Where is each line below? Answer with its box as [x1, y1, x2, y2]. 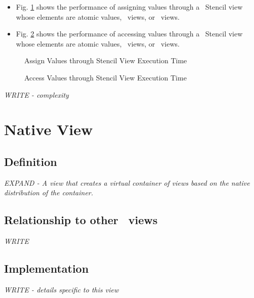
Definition [4, 153, 57, 169]
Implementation [4, 261, 89, 276]
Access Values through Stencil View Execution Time [24, 72, 187, 82]
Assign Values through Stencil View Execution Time [24, 55, 187, 66]
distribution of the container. [4, 187, 94, 198]
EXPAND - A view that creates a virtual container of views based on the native [4, 177, 250, 188]
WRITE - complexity [4, 89, 69, 100]
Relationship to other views [4, 212, 158, 228]
